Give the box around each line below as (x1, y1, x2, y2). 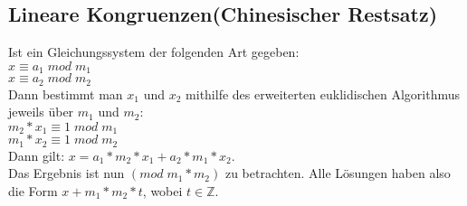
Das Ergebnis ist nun (8, 164, 125, 183)
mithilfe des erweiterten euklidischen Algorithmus (186, 84, 460, 103)
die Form (8, 181, 58, 200)
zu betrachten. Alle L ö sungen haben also (224, 164, 451, 183)
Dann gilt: (8, 145, 65, 164)
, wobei (142, 181, 183, 200)
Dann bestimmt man (8, 84, 123, 103)
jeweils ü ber (8, 102, 74, 121)
